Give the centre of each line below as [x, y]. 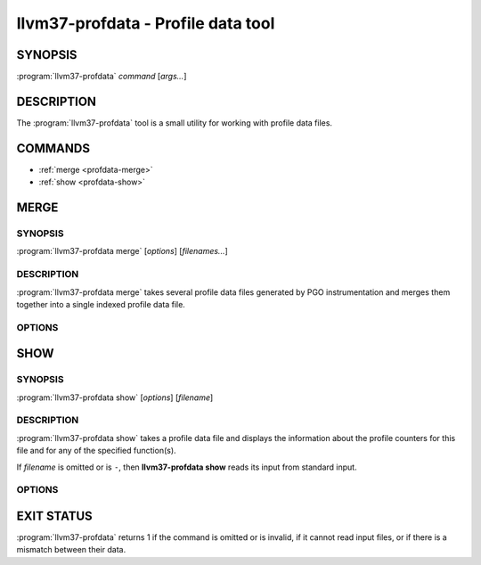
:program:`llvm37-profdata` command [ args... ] [102, 77]
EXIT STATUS [54, 516]
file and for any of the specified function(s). [97, 451]
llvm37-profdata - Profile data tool [146, 23]
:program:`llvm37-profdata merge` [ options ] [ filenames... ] [122, 251]
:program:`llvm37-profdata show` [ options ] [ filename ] [115, 397]
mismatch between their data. [71, 550]
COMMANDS [53, 148]
